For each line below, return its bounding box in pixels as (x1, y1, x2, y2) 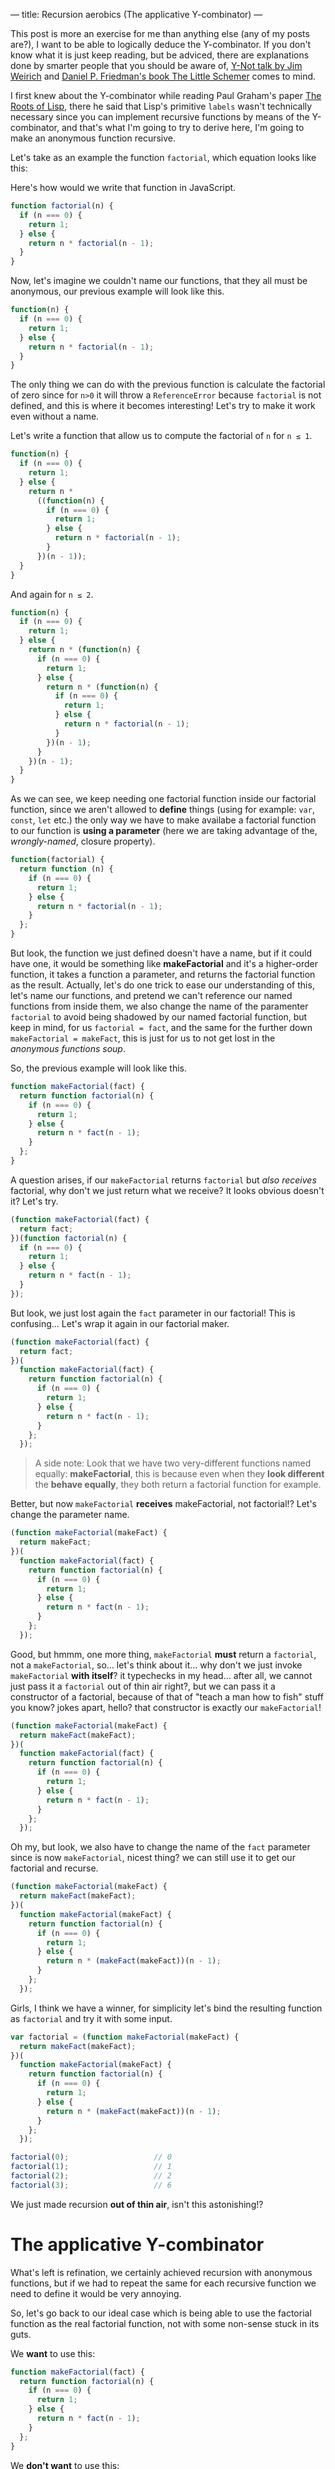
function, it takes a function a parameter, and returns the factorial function (10, 969, 316, 980)
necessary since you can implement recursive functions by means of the (10, 111, 310, 123)
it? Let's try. (10, 1195, 59, 1207)
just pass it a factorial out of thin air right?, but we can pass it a (10, 1680, 276, 1692)
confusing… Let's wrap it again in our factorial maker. (10, 1317, 230, 1329)
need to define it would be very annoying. (10, 2287, 182, 2299)
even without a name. (10, 410, 100, 423)
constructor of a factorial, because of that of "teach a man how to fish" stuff (10, 1690, 324, 1703)
